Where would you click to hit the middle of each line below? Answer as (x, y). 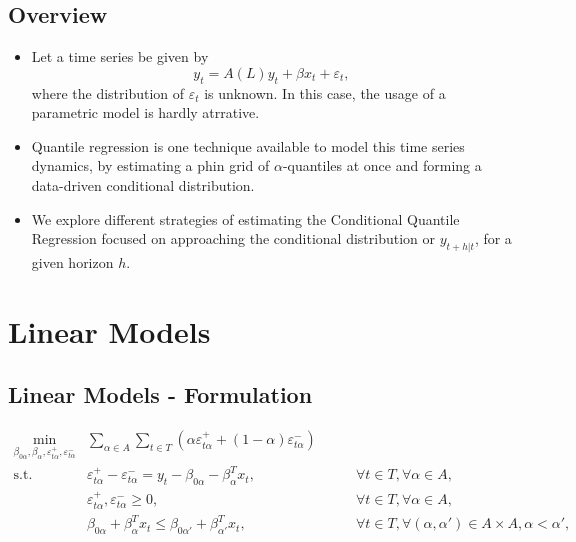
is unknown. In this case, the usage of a (325, 92)
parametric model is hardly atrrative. (145, 112)
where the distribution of (108, 92)
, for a (493, 238)
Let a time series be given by (120, 56)
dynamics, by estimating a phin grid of (150, 165)
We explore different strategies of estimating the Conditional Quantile (245, 218)
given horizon (72, 261)
